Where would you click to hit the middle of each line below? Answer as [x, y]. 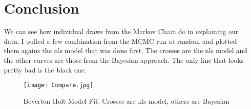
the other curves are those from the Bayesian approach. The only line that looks [124, 60]
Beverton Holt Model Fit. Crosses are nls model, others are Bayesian [126, 100]
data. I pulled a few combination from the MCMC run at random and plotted [120, 41]
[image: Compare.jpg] [59, 85]
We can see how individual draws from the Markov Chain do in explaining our [121, 31]
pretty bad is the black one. [45, 69]
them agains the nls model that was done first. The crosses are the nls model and [126, 50]
